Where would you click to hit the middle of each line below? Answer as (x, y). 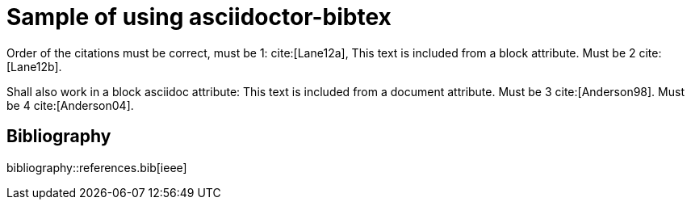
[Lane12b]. (34, 66)
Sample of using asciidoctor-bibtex (199, 17)
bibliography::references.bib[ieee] (97, 167)
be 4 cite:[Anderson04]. (70, 105)
